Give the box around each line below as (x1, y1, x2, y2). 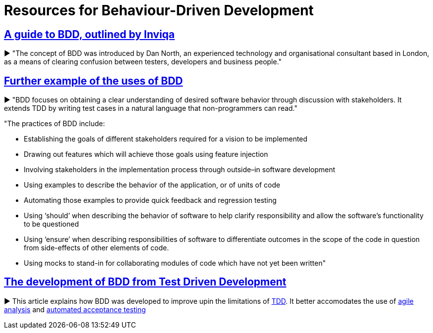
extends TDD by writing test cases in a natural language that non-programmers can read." (4, 104, 298, 113)
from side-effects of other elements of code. (24, 243, 169, 252)
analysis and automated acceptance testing (4, 305, 146, 314)
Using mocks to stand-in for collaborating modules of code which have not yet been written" (24, 259, 326, 268)
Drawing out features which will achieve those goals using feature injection (24, 150, 268, 159)
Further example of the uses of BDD (4, 74, 183, 87)
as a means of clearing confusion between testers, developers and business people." (4, 57, 282, 66)
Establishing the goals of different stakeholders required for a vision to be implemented (24, 135, 308, 143)
